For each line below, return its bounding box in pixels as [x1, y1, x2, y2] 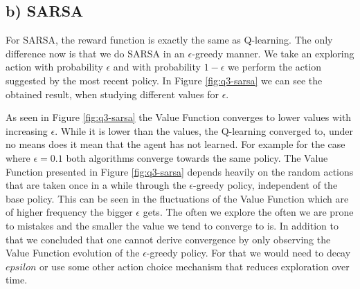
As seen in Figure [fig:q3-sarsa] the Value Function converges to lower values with [6, 110, 352, 124]
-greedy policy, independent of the [193, 178, 338, 192]
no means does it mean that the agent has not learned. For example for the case [6, 137, 345, 151]
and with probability [113, 59, 201, 74]
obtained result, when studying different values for [6, 86, 219, 101]
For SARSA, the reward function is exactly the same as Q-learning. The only [6, 32, 333, 47]
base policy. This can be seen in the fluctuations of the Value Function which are [6, 191, 349, 205]
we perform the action [228, 59, 322, 74]
